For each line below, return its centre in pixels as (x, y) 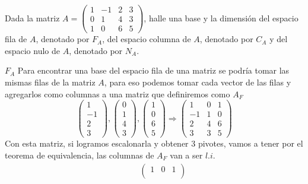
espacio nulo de (33, 50)
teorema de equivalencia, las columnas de (80, 155)
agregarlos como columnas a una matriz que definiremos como (118, 93)
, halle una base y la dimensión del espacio (221, 18)
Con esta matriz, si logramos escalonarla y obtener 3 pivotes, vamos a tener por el (154, 143)
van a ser (186, 155)
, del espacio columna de (147, 39)
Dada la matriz (32, 18)
